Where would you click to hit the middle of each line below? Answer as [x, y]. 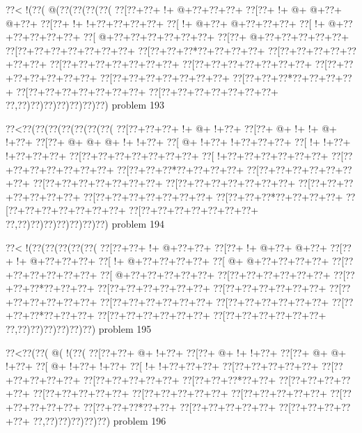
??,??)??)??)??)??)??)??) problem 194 [85, 223]
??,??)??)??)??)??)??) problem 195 [79, 329]
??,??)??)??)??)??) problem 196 [100, 420]
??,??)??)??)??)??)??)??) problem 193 [85, 105]
